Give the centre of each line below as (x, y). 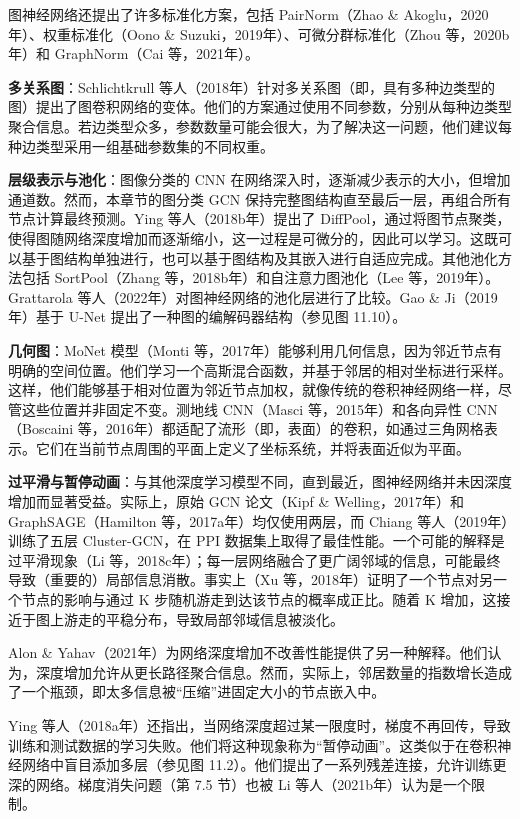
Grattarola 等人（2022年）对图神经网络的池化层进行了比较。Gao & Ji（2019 (253, 296)
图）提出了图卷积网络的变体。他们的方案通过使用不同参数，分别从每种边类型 (260, 106)
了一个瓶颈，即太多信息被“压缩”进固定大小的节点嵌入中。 (197, 691)
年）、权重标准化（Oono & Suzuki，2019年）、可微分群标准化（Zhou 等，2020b (259, 33)
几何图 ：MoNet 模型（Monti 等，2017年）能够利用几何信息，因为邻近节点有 (255, 349)
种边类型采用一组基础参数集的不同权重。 (141, 145)
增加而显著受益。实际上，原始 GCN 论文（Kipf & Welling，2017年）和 (236, 501)
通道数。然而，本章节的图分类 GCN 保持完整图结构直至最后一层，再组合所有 (259, 198)
